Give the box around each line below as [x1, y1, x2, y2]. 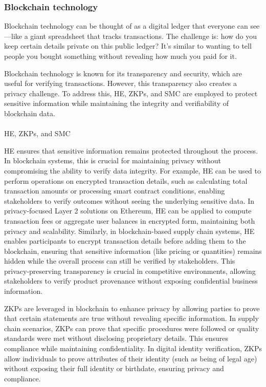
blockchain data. [4, 107, 55, 118]
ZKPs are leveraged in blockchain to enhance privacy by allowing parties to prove [4, 303, 260, 313]
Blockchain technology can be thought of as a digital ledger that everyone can [4, 20, 248, 31]
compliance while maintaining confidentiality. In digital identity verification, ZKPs [4, 343, 262, 354]
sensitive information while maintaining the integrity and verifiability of [4, 98, 229, 109]
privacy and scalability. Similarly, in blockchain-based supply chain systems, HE [4, 225, 255, 236]
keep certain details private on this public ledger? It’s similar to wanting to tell [4, 40, 252, 51]
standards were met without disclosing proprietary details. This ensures [4, 333, 228, 343]
